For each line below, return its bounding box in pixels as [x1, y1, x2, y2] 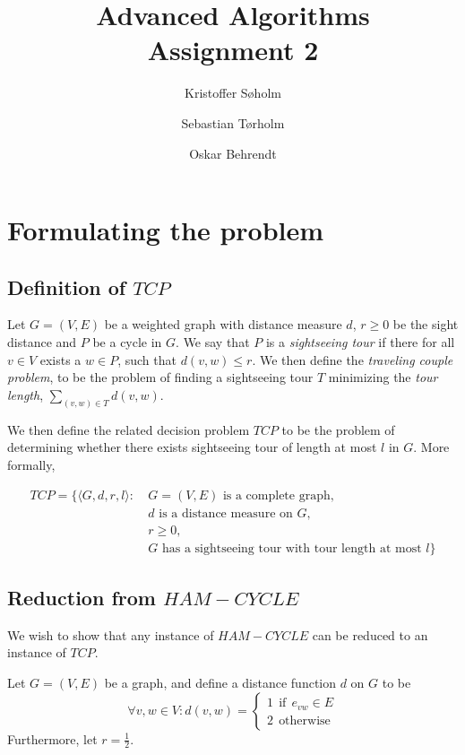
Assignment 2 [147, 31, 319, 68]
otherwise [279, 714, 331, 727]
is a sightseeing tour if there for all [265, 333, 455, 351]
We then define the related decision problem [7, 420, 250, 438]
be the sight [392, 315, 459, 334]
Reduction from [7, 584, 156, 612]
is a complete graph [222, 489, 331, 502]
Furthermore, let [7, 729, 98, 748]
